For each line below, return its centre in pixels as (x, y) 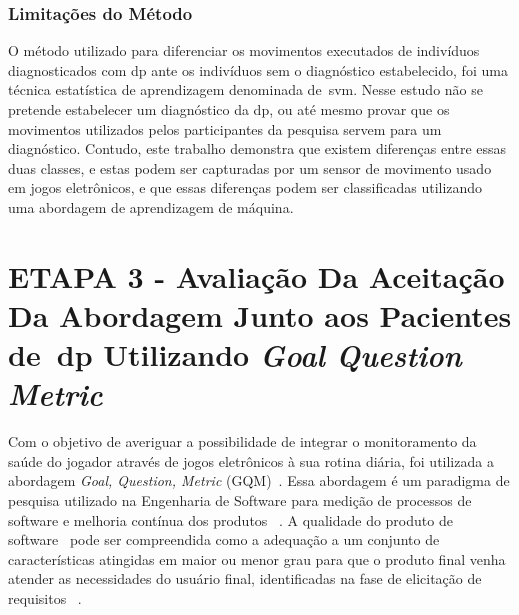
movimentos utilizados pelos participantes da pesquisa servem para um (225, 128)
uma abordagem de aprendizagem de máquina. (151, 206)
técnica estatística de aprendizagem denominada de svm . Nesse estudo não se (245, 89)
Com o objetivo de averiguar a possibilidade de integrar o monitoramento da (242, 441)
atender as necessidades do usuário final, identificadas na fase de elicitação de (245, 578)
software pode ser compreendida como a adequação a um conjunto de (224, 539)
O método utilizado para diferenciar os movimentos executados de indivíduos (244, 50)
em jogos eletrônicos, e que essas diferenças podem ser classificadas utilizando (245, 187)
